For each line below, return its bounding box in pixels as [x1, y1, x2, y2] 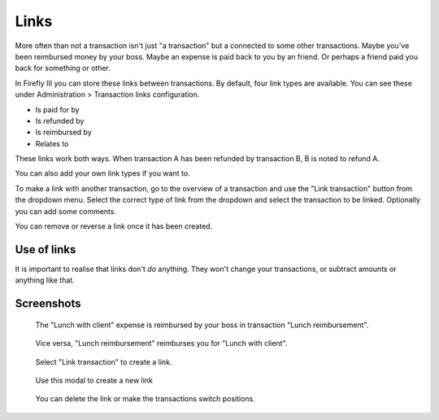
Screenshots [15, 297, 81, 311]
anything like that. [15, 275, 75, 285]
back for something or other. [15, 63, 111, 73]
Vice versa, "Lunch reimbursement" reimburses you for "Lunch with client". [35, 339, 288, 348]
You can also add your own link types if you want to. [15, 168, 190, 178]
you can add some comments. [15, 206, 117, 216]
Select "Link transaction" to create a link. [35, 357, 172, 366]
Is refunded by [35, 116, 85, 125]
